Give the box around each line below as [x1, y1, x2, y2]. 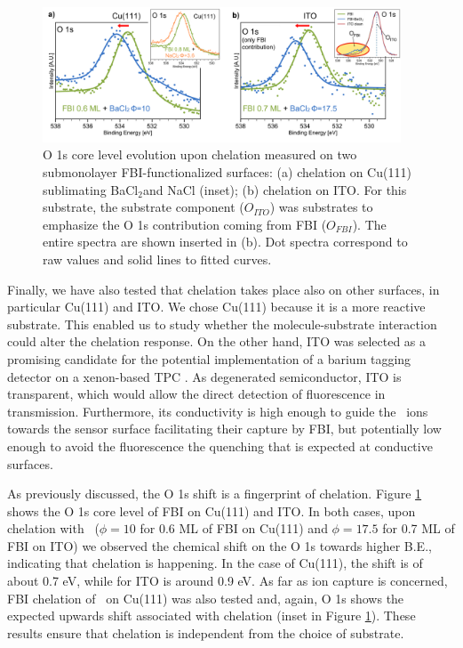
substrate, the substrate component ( [43, 198, 244, 216]
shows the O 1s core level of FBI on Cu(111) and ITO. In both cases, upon [7, 501, 416, 520]
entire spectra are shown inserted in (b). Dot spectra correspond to [43, 232, 408, 251]
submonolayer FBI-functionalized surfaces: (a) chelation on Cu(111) [43, 163, 411, 182]
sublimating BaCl [43, 180, 139, 198]
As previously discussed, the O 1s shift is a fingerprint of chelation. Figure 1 [7, 484, 422, 503]
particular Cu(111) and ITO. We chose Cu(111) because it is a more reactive [7, 297, 426, 316]
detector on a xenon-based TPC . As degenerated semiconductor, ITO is [7, 367, 402, 385]
